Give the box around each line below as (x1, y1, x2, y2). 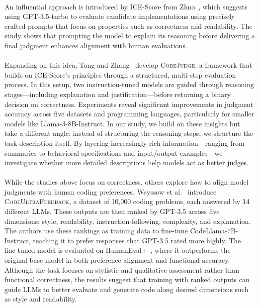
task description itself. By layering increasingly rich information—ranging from (4, 137, 245, 148)
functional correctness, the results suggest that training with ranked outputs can (4, 274, 250, 285)
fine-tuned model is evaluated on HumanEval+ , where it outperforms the (4, 245, 231, 255)
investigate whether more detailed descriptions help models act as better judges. (4, 157, 249, 168)
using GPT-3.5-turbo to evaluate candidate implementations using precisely (4, 11, 235, 21)
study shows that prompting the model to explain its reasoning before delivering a (4, 30, 255, 41)
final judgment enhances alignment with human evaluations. (4, 40, 187, 50)
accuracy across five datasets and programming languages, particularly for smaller (4, 108, 255, 119)
